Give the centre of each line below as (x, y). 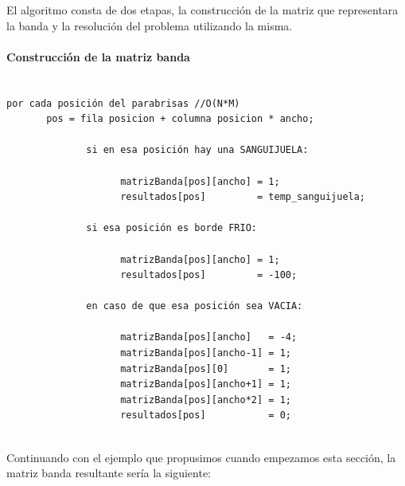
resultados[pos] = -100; (209, 275)
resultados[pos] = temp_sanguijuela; (243, 197)
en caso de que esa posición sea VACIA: (195, 306)
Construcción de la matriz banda (98, 56)
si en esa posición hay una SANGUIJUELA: (197, 150)
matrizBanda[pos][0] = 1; (206, 368)
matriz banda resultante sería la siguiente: (109, 473)
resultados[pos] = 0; (206, 415)
